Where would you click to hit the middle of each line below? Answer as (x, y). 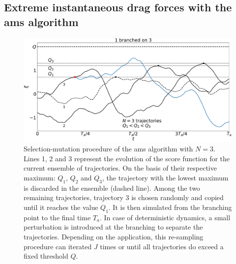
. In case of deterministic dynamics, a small (165, 217)
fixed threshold (46, 256)
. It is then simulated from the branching (170, 207)
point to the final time (57, 217)
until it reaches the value (61, 207)
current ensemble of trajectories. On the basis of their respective (120, 168)
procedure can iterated (58, 246)
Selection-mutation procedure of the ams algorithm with (108, 149)
